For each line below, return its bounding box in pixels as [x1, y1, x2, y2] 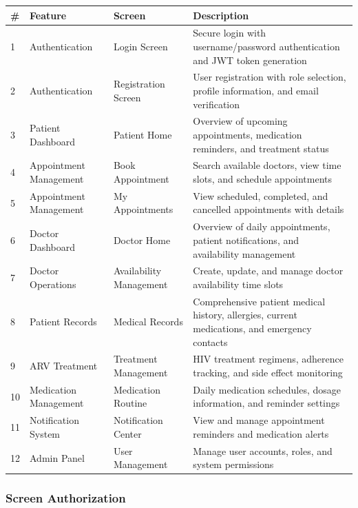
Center [113, 426, 142, 440]
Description [193, 8, 249, 22]
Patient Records [30, 314, 97, 329]
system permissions [193, 457, 274, 471]
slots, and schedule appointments [193, 172, 333, 186]
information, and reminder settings [193, 396, 340, 410]
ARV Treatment [30, 358, 98, 373]
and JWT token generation [193, 52, 307, 67]
